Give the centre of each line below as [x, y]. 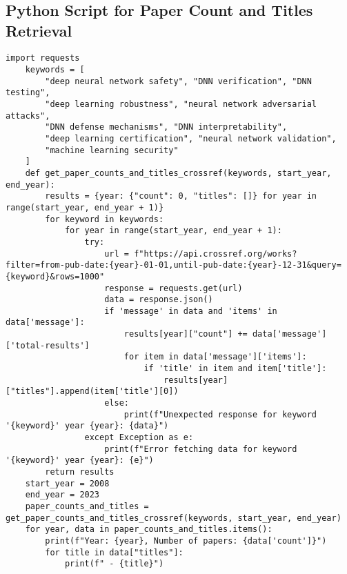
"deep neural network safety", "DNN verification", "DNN [178, 81]
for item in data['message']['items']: [215, 357]
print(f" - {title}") [114, 564]
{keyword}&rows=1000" [55, 276]
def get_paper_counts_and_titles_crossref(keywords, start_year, [178, 173]
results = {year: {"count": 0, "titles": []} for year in [181, 196]
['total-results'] [48, 345]
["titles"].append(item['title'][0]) [92, 392]
